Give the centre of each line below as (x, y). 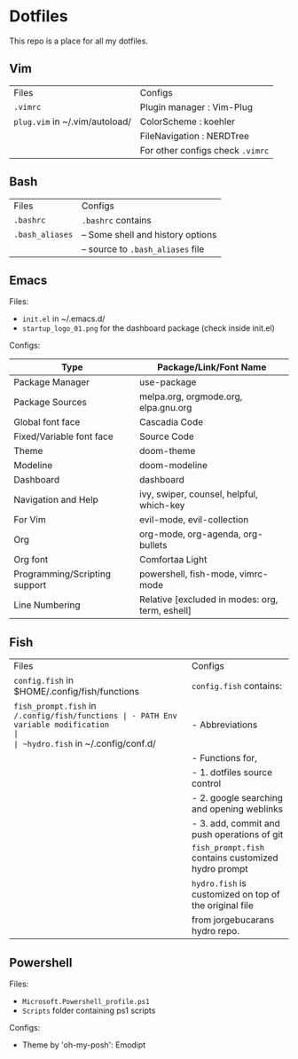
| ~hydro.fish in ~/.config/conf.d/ (85, 744)
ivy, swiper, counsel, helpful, (199, 494)
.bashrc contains (117, 220)
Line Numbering (47, 605)
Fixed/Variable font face (63, 436)
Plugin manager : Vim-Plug (196, 106)
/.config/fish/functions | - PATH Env (95, 716)
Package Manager (52, 382)
